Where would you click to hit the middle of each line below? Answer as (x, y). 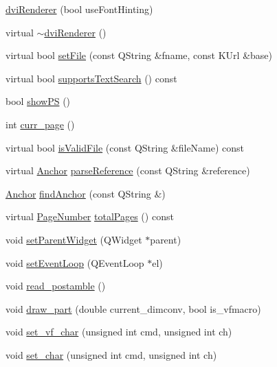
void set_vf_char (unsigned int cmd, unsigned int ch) (119, 332)
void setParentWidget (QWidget (74, 239)
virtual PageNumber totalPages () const (90, 216)
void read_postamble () (56, 286)
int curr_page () (40, 124)
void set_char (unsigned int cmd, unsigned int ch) (111, 354)
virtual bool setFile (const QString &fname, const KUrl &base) (139, 55)
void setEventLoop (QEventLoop (75, 262)
